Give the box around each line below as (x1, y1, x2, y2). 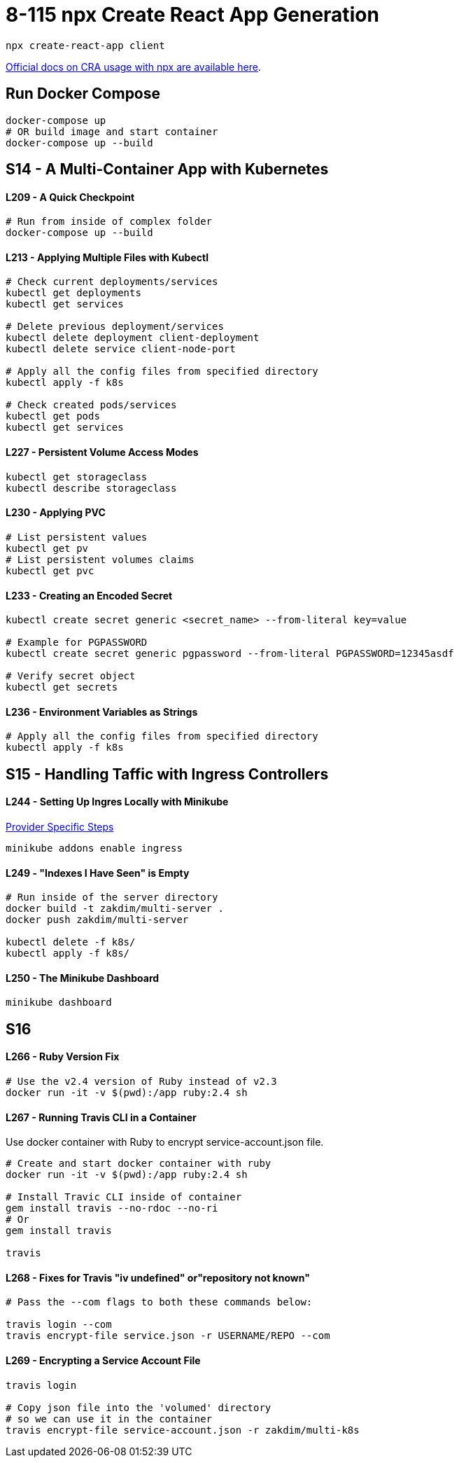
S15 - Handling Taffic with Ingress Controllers (6, 765, 329, 783)
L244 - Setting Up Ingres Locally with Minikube (6, 796, 229, 808)
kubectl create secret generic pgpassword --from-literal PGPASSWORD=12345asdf (6, 648, 454, 660)
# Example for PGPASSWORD (6, 637, 148, 649)
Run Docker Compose (6, 85, 161, 103)
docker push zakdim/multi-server (6, 914, 189, 926)
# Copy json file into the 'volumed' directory (6, 1401, 271, 1413)
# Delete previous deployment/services (6, 321, 224, 333)
